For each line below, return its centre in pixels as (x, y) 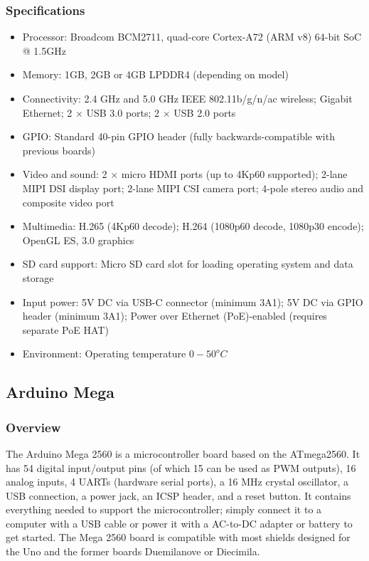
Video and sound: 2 (65, 174)
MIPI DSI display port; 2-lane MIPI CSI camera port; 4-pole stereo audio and (193, 188)
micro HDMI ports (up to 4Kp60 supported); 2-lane (234, 174)
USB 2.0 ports (205, 112)
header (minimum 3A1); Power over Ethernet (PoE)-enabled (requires (175, 316)
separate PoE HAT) (65, 329)
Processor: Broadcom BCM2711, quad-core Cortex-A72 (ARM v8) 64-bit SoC (192, 37)
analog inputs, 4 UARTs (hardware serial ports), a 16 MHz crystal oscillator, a (177, 482)
